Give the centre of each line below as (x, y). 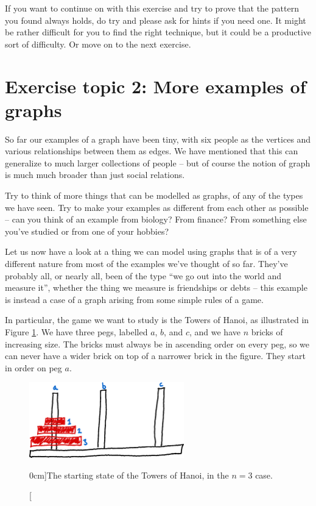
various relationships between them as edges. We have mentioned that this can (152, 151)
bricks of (267, 332)
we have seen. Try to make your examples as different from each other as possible (157, 207)
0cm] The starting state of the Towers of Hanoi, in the (129, 475)
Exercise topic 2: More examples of (156, 86)
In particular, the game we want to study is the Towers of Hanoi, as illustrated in (157, 320)
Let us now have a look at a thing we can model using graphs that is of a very (151, 251)
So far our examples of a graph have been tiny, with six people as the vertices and (158, 139)
